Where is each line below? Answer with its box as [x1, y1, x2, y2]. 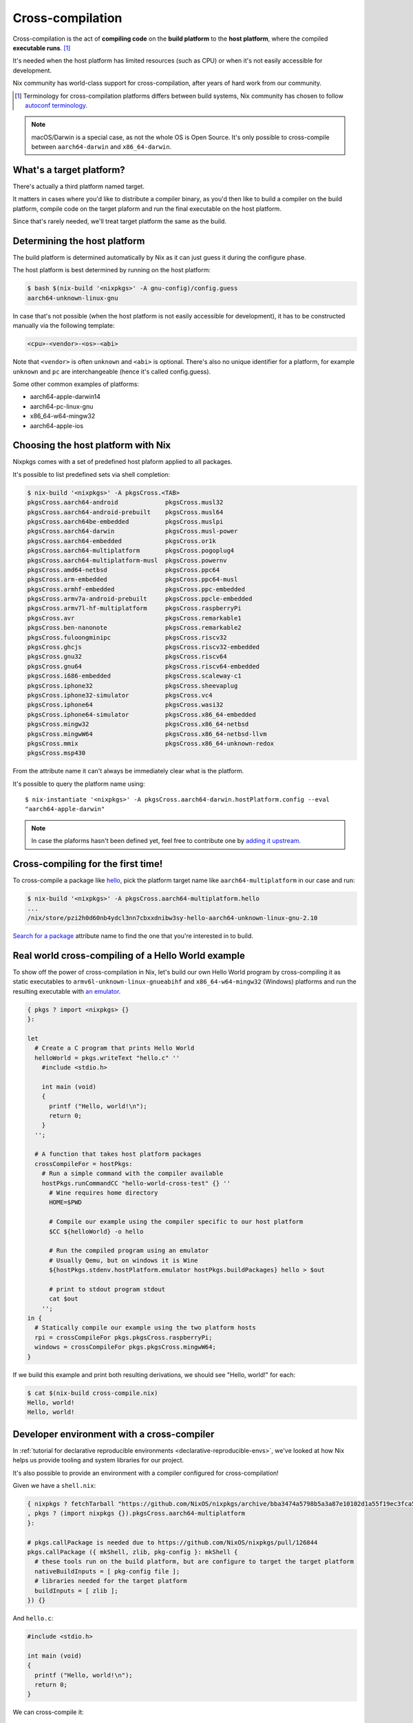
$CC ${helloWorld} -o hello [49, 1227, 144, 1235]
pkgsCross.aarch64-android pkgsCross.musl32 [27, 498, 224, 507]
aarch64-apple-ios [30, 421, 84, 430]
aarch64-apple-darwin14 [30, 393, 101, 401]
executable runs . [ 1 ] [12, 43, 71, 52]
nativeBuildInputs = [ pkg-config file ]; [34, 1567, 180, 1575]
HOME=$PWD [49, 1199, 83, 1206]
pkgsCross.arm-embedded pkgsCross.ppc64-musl [27, 575, 238, 584]
